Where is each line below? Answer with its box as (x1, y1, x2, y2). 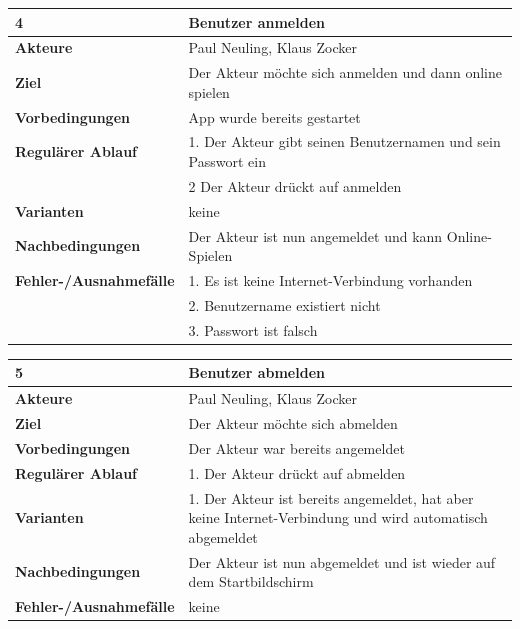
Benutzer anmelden (188, 11, 325, 32)
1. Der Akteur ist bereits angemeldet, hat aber (188, 487, 474, 508)
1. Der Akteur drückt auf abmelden (188, 462, 406, 483)
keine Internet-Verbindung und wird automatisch (188, 507, 488, 528)
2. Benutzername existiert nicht (188, 294, 381, 315)
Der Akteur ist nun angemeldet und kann (188, 225, 443, 246)
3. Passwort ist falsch (188, 319, 318, 340)
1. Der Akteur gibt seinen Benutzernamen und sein (188, 131, 501, 152)
